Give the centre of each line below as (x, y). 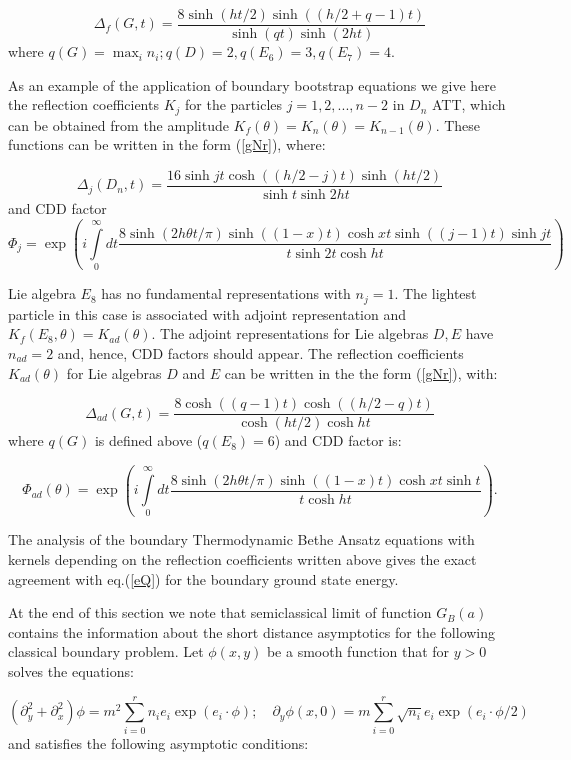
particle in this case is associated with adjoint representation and (207, 313)
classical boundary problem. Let (106, 651)
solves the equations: (71, 671)
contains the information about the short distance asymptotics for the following (252, 631)
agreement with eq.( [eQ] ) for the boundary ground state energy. (203, 578)
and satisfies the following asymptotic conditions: (158, 742)
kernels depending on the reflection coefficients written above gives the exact (242, 559)
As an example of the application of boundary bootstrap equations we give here (252, 84)
